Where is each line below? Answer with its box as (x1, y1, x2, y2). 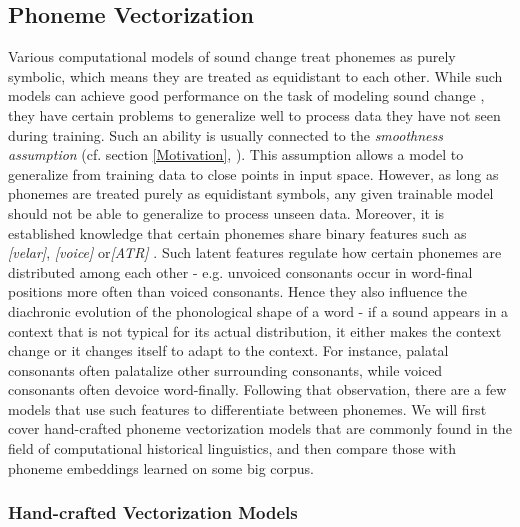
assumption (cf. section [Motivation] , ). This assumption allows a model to (8, 144, 464, 165)
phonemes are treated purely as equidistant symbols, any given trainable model (8, 183, 494, 204)
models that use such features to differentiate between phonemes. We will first (8, 398, 487, 419)
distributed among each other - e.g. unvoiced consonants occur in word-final (8, 261, 473, 282)
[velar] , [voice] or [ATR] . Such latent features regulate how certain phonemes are (8, 242, 502, 263)
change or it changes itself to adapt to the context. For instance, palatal (8, 340, 449, 361)
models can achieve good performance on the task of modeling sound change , (8, 85, 485, 106)
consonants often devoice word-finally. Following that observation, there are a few (8, 379, 507, 400)
